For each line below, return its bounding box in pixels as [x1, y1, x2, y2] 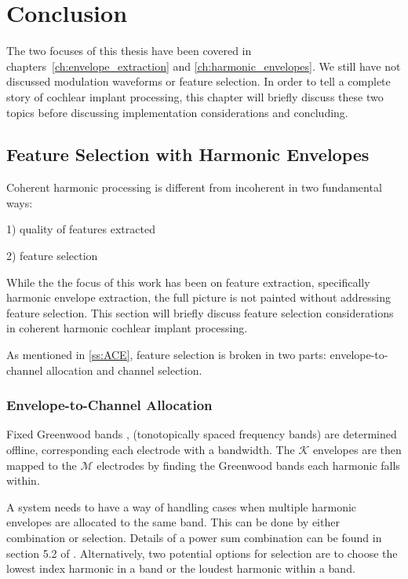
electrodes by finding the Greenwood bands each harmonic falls [97, 456, 400, 473]
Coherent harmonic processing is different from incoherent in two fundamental [6, 179, 382, 196]
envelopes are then [312, 442, 402, 458]
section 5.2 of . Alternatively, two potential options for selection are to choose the [6, 544, 398, 561]
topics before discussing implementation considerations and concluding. [6, 104, 348, 120]
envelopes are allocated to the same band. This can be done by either [6, 514, 340, 530]
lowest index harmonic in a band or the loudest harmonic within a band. [6, 560, 355, 577]
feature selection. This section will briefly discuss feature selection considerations [6, 304, 394, 321]
